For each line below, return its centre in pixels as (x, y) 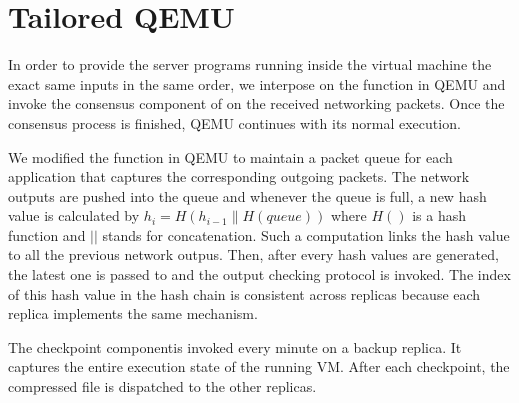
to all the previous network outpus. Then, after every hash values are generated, (253, 254)
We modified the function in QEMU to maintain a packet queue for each (230, 156)
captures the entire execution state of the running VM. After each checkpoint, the (259, 366)
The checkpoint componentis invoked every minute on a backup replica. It (235, 346)
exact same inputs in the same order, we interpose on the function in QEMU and (257, 83)
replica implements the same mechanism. (133, 313)
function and (47, 234)
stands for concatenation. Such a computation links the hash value (306, 234)
